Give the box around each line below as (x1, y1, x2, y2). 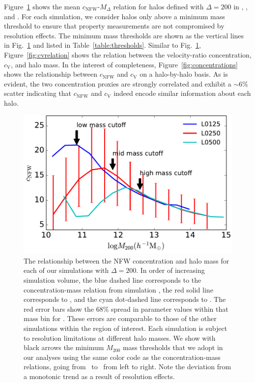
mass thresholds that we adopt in (122, 342, 223, 353)
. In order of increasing (136, 265, 205, 275)
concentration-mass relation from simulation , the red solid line (24, 284, 213, 295)
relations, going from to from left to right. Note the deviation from (24, 361, 231, 372)
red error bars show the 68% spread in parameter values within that (24, 303, 228, 314)
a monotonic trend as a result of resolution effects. (24, 371, 175, 381)
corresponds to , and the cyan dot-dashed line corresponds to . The (24, 294, 226, 304)
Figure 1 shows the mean (4, 1, 81, 11)
